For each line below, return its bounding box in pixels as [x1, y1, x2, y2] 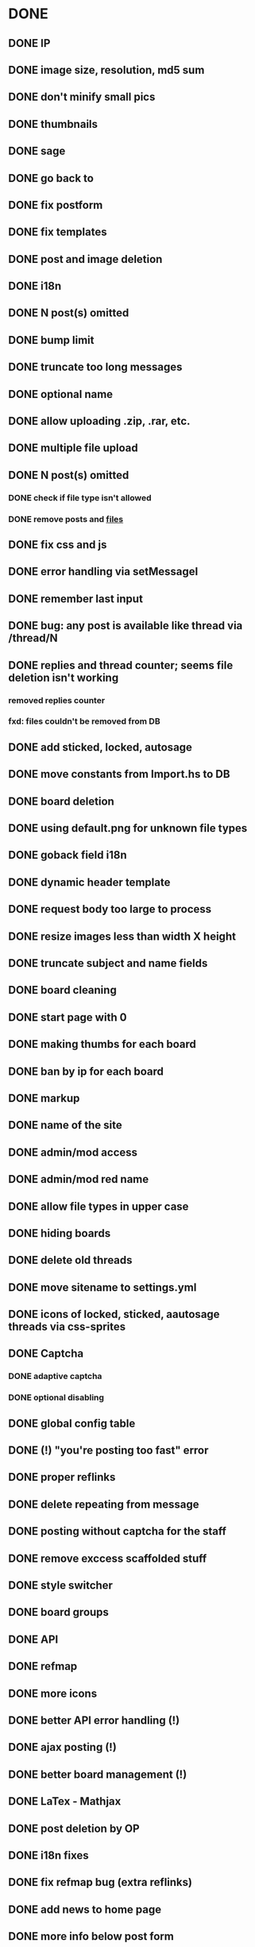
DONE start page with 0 [8, 1010, 127, 1024]
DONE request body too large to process [8, 902, 212, 916]
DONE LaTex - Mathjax [8, 1794, 122, 1808]
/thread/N [8, 632, 58, 645]
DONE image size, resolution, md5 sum [8, 63, 205, 76]
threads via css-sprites [8, 1320, 126, 1334]
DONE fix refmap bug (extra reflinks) [8, 1876, 193, 1889]
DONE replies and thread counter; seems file [8, 659, 234, 672]
